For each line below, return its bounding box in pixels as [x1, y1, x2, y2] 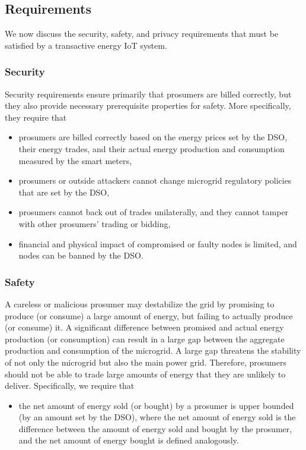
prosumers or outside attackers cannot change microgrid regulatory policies [18, 174, 292, 187]
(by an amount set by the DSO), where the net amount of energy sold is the [18, 411, 296, 423]
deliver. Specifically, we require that [5, 379, 135, 392]
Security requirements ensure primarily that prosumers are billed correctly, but [5, 87, 292, 100]
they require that [5, 111, 67, 123]
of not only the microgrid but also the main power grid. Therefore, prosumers [5, 355, 287, 368]
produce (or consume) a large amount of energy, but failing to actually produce [5, 309, 293, 322]
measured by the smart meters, [18, 154, 132, 166]
